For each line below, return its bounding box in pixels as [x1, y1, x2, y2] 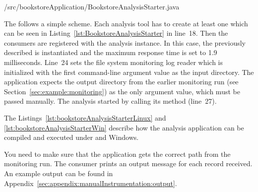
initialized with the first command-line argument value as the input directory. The [4, 66, 254, 77]
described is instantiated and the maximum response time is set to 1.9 [4, 47, 217, 58]
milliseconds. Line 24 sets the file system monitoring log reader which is [4, 57, 223, 67]
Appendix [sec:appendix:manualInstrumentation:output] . [4, 178, 177, 188]
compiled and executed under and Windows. [4, 132, 139, 142]
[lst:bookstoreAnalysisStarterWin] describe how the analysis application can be [4, 122, 244, 132]
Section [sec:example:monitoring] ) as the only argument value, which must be [4, 86, 240, 96]
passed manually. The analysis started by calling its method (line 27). [4, 96, 217, 106]
